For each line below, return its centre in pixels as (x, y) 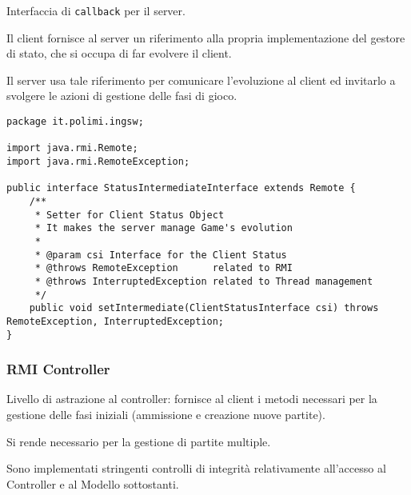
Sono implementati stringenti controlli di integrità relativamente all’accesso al (196, 468)
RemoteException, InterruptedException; (116, 321)
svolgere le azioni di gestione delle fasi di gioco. (122, 96)
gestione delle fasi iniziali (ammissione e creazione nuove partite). (166, 414)
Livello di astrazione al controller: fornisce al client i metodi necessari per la (192, 399)
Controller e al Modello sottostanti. (93, 483)
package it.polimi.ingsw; (75, 122)
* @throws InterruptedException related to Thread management (204, 281)
